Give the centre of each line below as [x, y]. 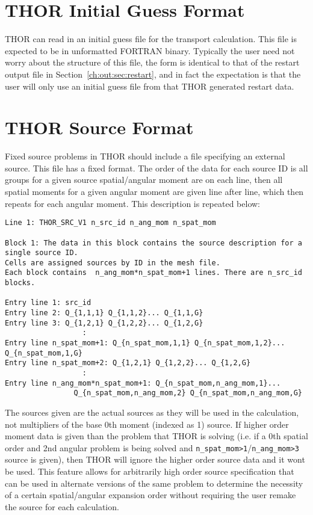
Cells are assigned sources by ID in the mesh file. [113, 263]
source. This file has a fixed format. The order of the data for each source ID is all [156, 168]
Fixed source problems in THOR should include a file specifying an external [145, 156]
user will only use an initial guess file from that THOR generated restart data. [150, 86]
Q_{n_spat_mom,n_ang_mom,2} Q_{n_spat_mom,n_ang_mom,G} [188, 393]
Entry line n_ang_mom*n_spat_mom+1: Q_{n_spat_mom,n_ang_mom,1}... [143, 383]
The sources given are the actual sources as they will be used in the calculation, [152, 412]
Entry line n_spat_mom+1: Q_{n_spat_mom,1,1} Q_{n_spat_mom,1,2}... [145, 343]
